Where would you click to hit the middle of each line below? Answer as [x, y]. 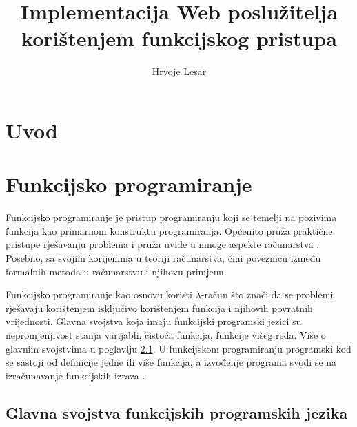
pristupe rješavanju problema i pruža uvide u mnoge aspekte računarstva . [163, 244]
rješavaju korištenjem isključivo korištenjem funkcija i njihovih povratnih [159, 308]
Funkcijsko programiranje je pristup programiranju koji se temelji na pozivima [171, 217]
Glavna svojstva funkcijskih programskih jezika [177, 412]
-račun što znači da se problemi [267, 294]
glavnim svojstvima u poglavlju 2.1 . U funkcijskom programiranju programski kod [178, 348]
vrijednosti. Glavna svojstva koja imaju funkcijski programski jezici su [154, 321]
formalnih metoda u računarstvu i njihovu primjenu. [116, 271]
